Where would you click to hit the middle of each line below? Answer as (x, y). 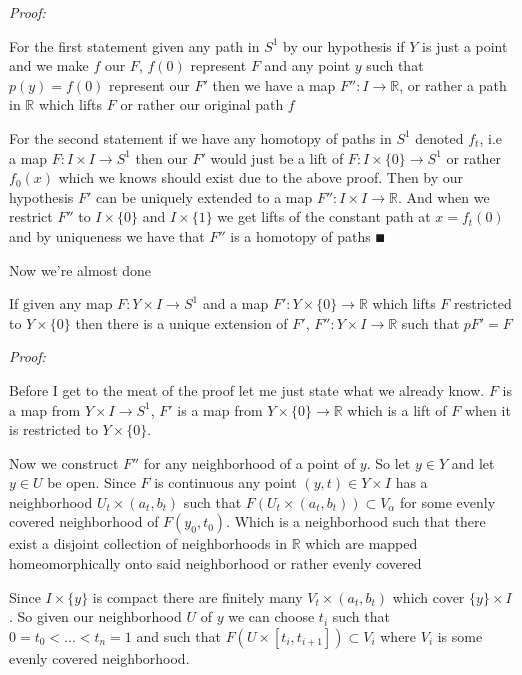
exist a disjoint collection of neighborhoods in (148, 543)
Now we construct (64, 462)
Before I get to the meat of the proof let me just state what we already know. (247, 389)
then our (161, 157)
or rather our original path (202, 104)
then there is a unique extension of (181, 322)
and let (473, 462)
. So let (388, 462)
